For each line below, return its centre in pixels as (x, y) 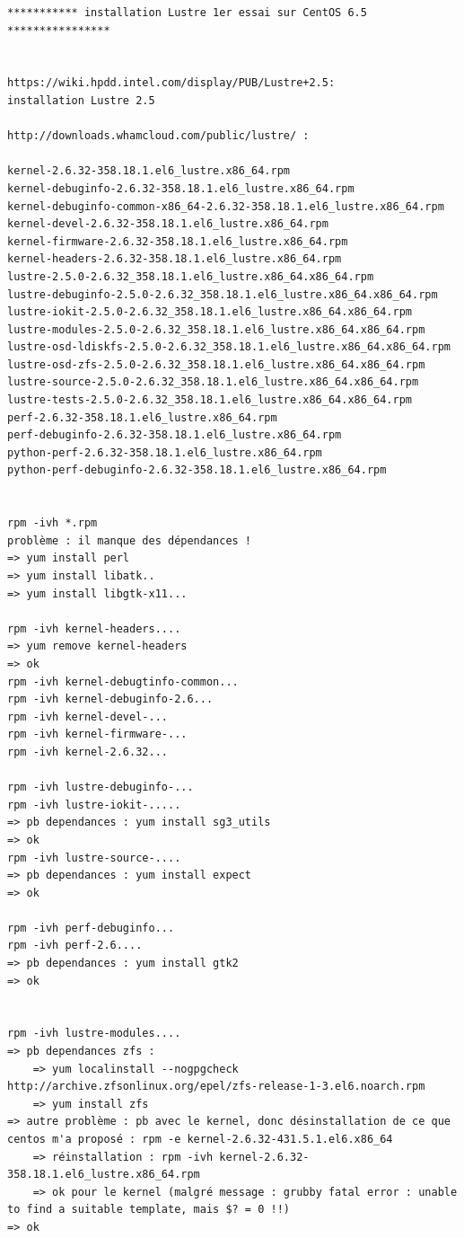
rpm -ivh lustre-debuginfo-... (101, 787)
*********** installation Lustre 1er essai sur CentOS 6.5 (187, 13)
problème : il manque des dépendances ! (130, 540)
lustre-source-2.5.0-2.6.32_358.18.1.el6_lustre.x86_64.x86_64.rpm (213, 382)
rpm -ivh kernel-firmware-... (97, 734)
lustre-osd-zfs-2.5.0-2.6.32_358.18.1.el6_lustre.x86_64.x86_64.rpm (216, 364)
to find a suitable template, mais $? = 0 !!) (149, 1210)
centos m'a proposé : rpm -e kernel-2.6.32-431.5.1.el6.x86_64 (200, 1139)
